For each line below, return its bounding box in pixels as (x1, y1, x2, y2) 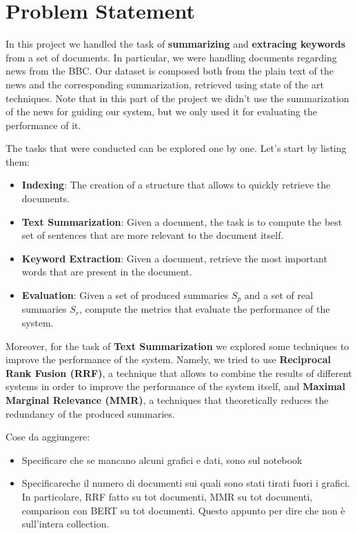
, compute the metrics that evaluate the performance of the (79, 302, 330, 316)
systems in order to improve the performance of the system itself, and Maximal (6, 379, 345, 394)
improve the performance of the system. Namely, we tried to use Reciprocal (6, 352, 331, 367)
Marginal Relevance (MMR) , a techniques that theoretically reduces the (6, 393, 329, 407)
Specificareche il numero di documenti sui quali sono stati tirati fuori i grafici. (21, 476, 350, 490)
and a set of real (244, 288, 314, 302)
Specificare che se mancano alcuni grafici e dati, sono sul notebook (21, 452, 303, 467)
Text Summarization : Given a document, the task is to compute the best (21, 214, 343, 229)
